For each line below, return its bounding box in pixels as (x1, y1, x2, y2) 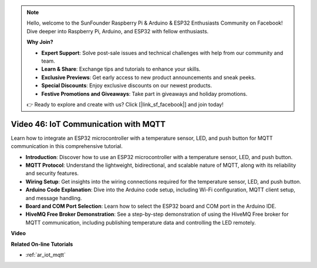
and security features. (25, 170, 79, 177)
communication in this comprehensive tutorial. (11, 143, 123, 150)
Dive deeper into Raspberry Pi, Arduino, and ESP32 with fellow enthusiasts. (26, 28, 209, 35)
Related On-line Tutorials (11, 240, 73, 248)
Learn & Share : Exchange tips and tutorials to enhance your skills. (41, 66, 201, 73)
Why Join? (26, 39, 53, 46)
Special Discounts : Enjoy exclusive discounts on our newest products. (41, 82, 213, 89)
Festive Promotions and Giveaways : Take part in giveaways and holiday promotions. (41, 90, 248, 97)
